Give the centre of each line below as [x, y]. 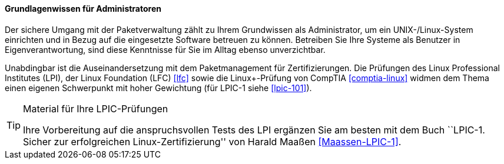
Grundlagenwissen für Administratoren [83, 9]
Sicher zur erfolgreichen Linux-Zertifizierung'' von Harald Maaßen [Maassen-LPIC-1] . [212, 141]
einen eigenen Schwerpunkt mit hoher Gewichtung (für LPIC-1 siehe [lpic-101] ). [158, 88]
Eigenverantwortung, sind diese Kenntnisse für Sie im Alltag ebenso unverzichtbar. [165, 49]
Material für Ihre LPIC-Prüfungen [96, 108]
